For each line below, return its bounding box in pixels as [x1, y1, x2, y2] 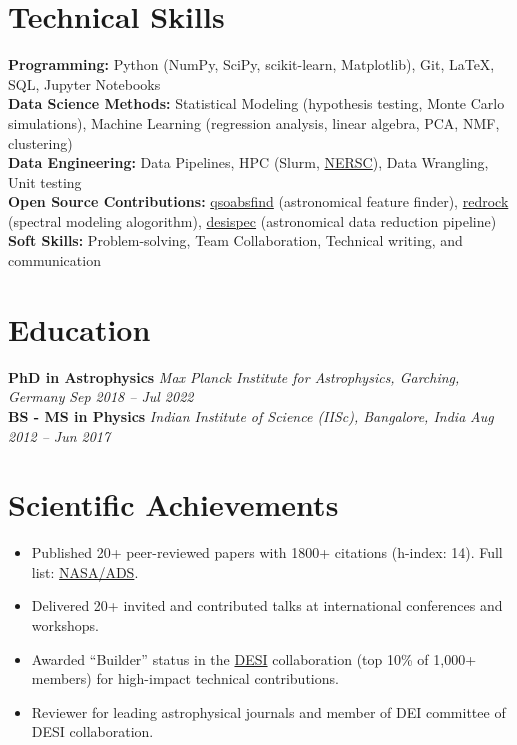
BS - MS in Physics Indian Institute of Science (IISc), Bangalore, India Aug [8, 405, 494, 426]
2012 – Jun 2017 [8, 425, 111, 446]
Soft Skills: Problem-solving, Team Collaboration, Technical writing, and [8, 230, 463, 251]
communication [8, 250, 101, 271]
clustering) [8, 132, 73, 153]
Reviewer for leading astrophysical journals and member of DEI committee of [31, 701, 506, 722]
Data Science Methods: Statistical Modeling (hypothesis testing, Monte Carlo [8, 93, 505, 114]
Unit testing [8, 171, 82, 192]
